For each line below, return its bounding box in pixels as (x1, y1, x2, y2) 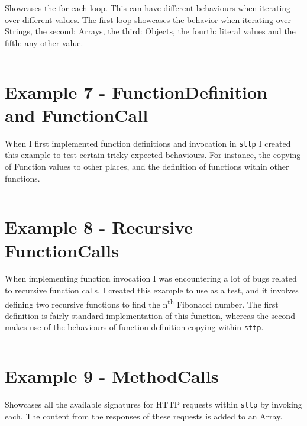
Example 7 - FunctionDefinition (5, 79, 267, 104)
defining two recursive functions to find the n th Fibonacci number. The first (5, 296, 279, 310)
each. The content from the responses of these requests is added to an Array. (5, 409, 283, 422)
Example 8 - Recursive (5, 215, 193, 239)
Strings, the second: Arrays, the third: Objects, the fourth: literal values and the (5, 25, 296, 37)
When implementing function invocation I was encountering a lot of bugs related (5, 272, 297, 285)
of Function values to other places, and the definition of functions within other (5, 160, 289, 172)
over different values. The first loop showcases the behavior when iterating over (5, 13, 291, 25)
